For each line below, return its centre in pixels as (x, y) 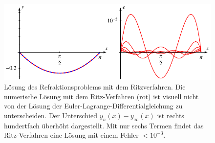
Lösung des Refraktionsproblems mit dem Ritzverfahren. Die (95, 86)
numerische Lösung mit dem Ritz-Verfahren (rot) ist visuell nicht (101, 96)
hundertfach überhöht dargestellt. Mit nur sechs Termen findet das (104, 125)
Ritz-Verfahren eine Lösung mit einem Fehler (71, 135)
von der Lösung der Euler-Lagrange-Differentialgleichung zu (93, 106)
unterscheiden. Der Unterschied (51, 115)
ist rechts (171, 115)
